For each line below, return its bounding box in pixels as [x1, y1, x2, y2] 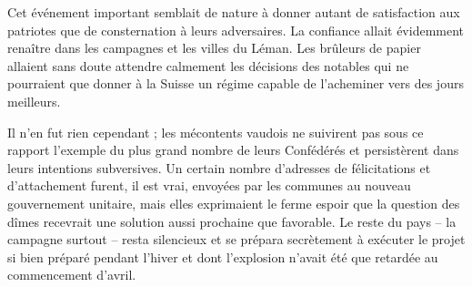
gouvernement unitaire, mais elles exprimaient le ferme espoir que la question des [7, 193, 460, 212]
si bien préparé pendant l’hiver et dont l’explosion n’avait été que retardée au [7, 247, 438, 266]
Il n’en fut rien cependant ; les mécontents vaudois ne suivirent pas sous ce [7, 122, 424, 141]
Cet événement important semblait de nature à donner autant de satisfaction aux [7, 3, 460, 21]
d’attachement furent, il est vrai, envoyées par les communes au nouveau [7, 176, 411, 195]
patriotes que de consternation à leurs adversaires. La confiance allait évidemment [7, 20, 465, 39]
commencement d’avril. [7, 265, 136, 284]
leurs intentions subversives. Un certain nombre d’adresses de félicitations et [7, 158, 431, 177]
